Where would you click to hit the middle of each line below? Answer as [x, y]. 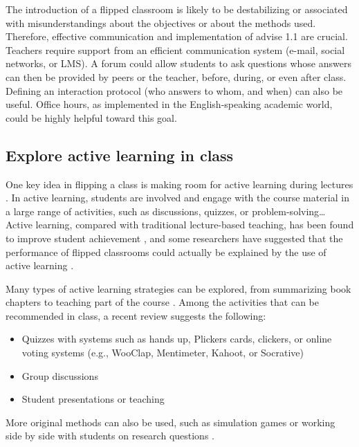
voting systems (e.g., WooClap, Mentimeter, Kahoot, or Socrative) [163, 353]
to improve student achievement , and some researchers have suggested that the [174, 238]
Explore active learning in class [120, 155]
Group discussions [60, 375]
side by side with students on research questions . [110, 436]
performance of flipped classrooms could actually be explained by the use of [166, 252]
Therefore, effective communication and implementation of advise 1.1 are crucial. [177, 36]
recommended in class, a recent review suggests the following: [136, 315]
